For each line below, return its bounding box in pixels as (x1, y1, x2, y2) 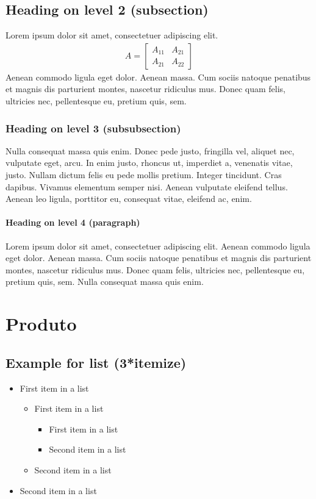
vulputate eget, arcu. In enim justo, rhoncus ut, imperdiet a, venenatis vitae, (5, 156, 293, 169)
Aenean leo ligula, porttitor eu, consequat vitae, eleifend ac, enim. (5, 192, 252, 205)
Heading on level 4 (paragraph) (5, 216, 140, 229)
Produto (5, 311, 77, 336)
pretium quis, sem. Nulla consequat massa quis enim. (5, 275, 204, 288)
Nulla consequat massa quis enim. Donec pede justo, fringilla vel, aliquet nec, (5, 144, 295, 157)
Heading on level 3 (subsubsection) (5, 120, 181, 135)
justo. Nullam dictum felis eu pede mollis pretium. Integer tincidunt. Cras (5, 168, 282, 181)
